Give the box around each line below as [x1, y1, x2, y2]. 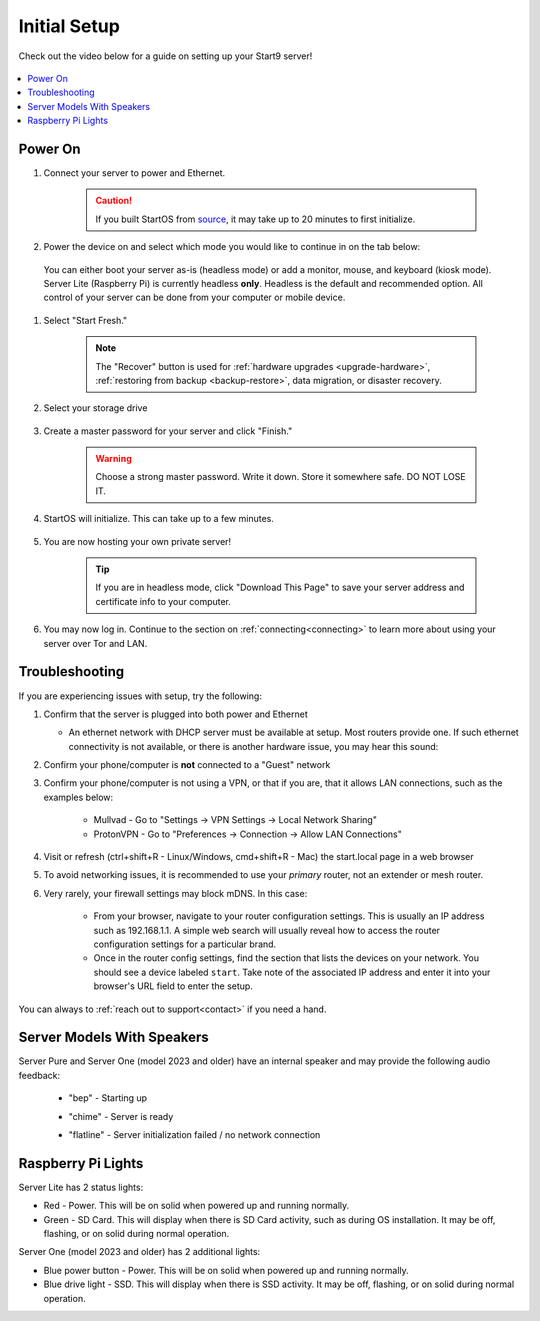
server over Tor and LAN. [43, 637, 148, 649]
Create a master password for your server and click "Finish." [43, 425, 293, 437]
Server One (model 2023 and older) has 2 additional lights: [18, 1246, 261, 1258]
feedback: [18, 1069, 60, 1081]
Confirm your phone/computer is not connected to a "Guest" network [43, 759, 331, 771]
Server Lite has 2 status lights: [18, 1181, 144, 1193]
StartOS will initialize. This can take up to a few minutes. [43, 513, 274, 525]
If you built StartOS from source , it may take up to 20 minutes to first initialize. [95, 213, 416, 225]
